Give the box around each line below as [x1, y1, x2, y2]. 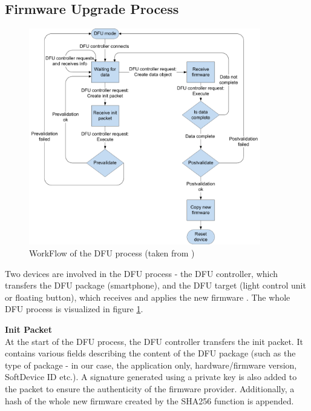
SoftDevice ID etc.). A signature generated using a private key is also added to [5, 370, 297, 383]
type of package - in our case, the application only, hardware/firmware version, [5, 358, 297, 371]
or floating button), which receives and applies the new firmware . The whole [5, 290, 290, 303]
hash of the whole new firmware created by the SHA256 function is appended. [5, 394, 294, 407]
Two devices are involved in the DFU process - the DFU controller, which [5, 267, 278, 279]
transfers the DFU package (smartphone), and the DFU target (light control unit [5, 279, 306, 292]
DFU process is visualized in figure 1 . [5, 302, 143, 315]
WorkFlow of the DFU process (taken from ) [29, 247, 195, 259]
